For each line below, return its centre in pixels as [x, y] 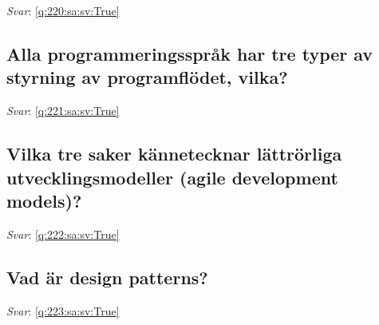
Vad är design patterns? [107, 277]
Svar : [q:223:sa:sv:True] [63, 310]
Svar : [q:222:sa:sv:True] [63, 234]
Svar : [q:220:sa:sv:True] [63, 10]
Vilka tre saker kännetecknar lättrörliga [174, 154]
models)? [44, 200]
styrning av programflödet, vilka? [147, 77]
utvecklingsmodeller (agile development [172, 177]
